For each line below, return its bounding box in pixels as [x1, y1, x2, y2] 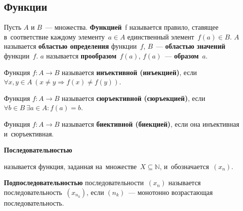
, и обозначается [159, 161, 209, 171]
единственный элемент [127, 31, 194, 41]
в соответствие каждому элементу [4, 31, 105, 41]
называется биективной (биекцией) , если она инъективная [62, 118, 240, 129]
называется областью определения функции [4, 41, 137, 51]
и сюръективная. [4, 128, 54, 138]
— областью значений [156, 41, 226, 51]
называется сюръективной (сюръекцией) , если [62, 93, 206, 103]
